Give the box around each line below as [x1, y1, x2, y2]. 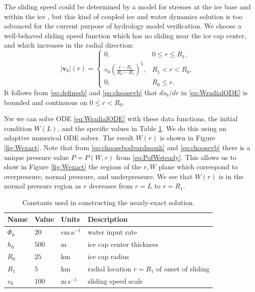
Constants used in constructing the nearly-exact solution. [22, 197, 195, 207]
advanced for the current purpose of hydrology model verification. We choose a [4, 21, 242, 31]
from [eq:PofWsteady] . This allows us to [116, 152, 236, 162]
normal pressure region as [4, 181, 81, 191]
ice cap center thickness [88, 239, 159, 249]
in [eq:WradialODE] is [181, 87, 248, 97]
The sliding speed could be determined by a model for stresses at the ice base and [4, 1, 251, 11]
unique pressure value [4, 152, 69, 162]
